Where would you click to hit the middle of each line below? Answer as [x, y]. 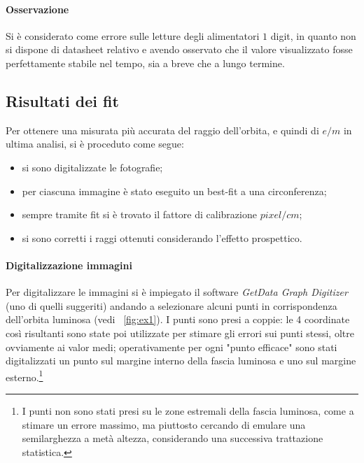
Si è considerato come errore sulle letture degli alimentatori [133, 35]
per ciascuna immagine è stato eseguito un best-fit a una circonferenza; [174, 191]
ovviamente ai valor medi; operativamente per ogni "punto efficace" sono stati [171, 347]
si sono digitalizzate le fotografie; [92, 167]
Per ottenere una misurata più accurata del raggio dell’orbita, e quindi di [162, 130]
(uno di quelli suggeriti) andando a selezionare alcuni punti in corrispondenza [171, 305]
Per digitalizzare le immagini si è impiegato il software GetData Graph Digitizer [177, 292]
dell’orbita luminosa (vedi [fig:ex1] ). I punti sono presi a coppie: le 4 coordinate [178, 319]
